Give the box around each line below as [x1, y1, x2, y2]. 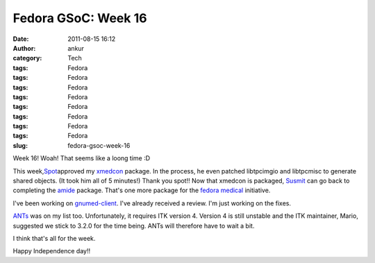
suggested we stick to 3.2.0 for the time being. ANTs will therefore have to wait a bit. [12, 221, 255, 230]
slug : [12, 141, 28, 149]
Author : [12, 44, 36, 52]
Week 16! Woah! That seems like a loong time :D [12, 154, 151, 162]
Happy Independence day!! [12, 247, 90, 255]
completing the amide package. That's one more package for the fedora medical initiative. [12, 186, 271, 194]
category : [12, 54, 42, 62]
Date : [12, 35, 29, 43]
